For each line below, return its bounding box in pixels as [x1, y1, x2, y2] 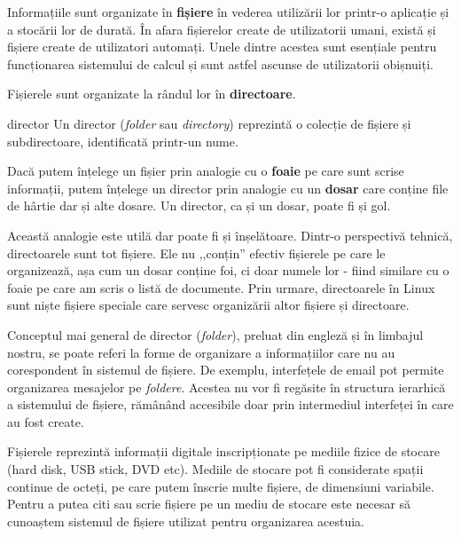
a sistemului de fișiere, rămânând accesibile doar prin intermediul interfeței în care [7, 395, 454, 414]
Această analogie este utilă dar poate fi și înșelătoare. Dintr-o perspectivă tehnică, [7, 225, 453, 244]
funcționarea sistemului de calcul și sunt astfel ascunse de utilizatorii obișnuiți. [7, 54, 434, 73]
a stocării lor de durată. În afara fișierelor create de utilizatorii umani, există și [7, 20, 436, 38]
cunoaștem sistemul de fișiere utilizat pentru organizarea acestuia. [7, 511, 365, 530]
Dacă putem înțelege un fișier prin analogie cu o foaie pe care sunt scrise [7, 162, 404, 180]
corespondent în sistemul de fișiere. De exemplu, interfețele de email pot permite [7, 360, 444, 379]
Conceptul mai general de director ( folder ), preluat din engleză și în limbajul [7, 325, 424, 344]
